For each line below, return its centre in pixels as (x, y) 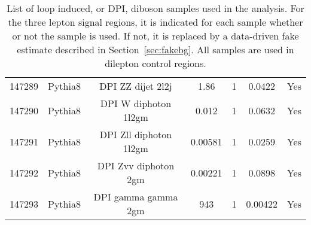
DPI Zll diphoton (136, 134)
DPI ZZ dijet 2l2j (136, 86)
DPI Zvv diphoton (136, 165)
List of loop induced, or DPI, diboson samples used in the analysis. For (155, 8)
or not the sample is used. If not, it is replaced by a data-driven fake (155, 36)
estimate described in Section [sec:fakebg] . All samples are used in (155, 49)
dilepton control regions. (155, 63)
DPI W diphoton (136, 103)
